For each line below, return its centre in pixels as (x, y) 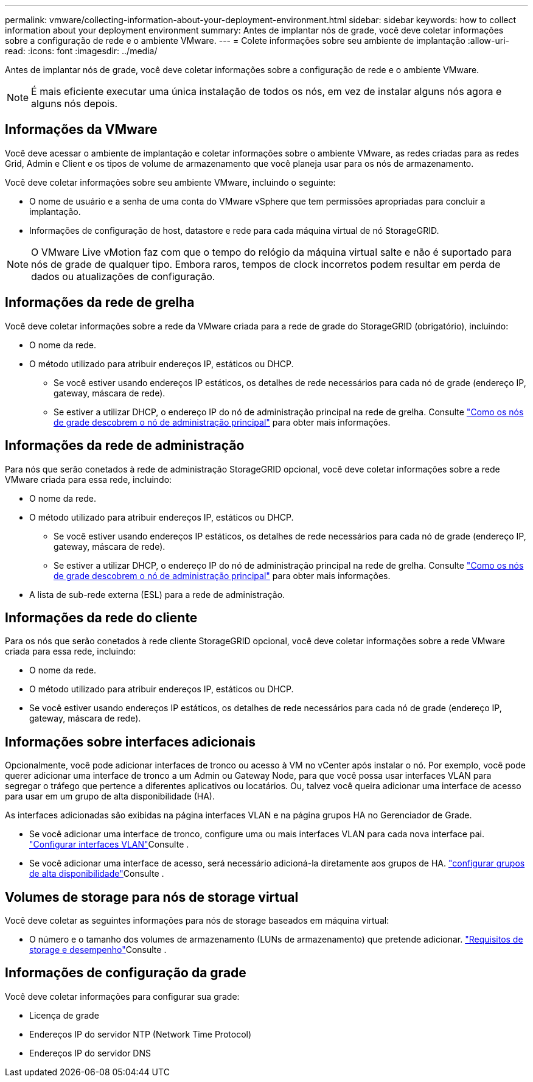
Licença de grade (64, 1015)
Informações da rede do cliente (101, 617)
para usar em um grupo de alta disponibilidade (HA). (110, 796)
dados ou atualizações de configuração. (123, 276)
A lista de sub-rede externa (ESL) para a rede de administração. (157, 594)
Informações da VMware (81, 130)
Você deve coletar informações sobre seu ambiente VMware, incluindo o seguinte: (170, 182)
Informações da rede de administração (125, 446)
